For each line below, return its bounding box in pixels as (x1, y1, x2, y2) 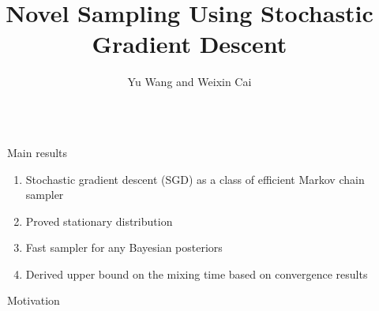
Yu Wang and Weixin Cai (127, 73, 252, 90)
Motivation (7, 292, 60, 309)
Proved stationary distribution (25, 212, 173, 229)
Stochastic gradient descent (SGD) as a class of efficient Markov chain (25, 170, 365, 187)
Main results (7, 144, 68, 160)
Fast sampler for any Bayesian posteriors (25, 239, 223, 256)
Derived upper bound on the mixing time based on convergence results (25, 265, 368, 282)
